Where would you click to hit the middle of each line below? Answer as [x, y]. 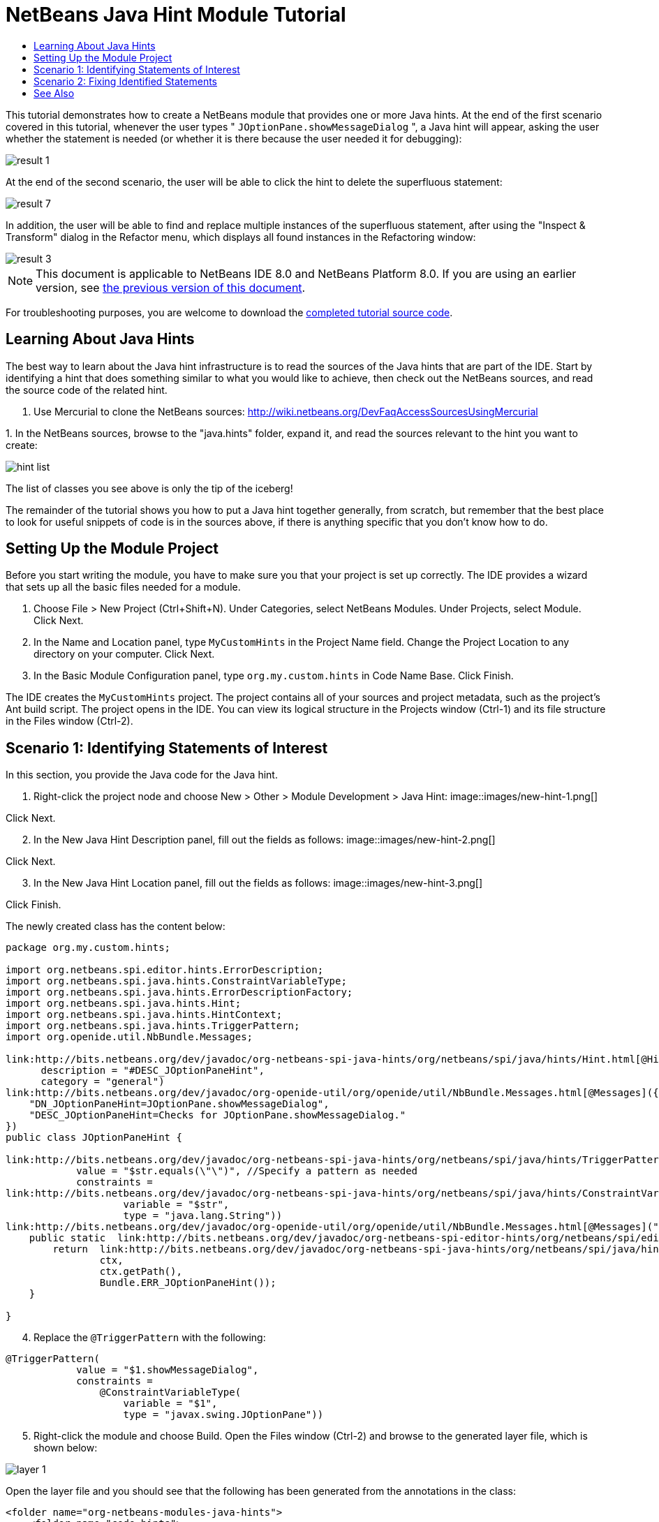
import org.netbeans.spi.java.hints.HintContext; [144, 1015]
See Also [54, 93]
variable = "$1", [170, 1404]
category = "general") [103, 1082]
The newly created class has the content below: [116, 926]
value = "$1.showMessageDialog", [168, 1370]
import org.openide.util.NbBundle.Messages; [129, 1037]
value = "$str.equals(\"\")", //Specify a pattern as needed [247, 1171]
